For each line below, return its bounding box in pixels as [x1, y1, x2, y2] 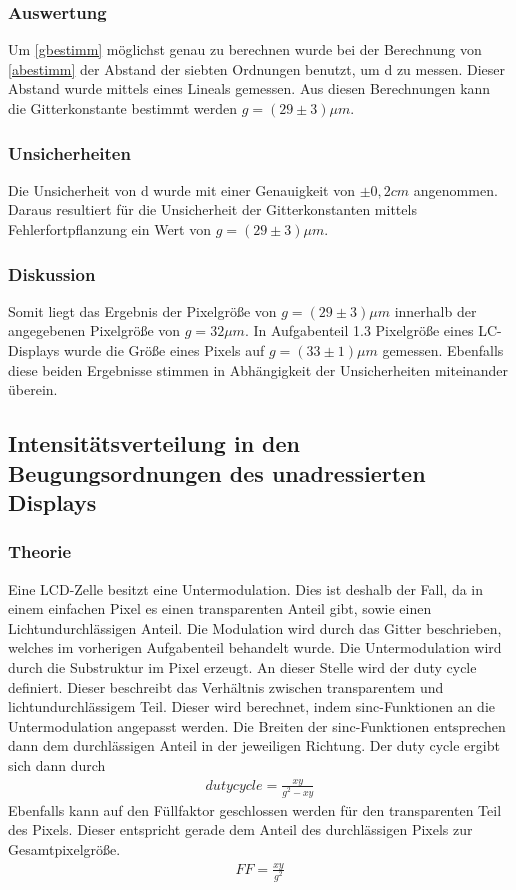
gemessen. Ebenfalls [382, 340, 504, 360]
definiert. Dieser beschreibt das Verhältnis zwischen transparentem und [8, 676, 444, 697]
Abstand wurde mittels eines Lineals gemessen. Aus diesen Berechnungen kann [8, 78, 491, 99]
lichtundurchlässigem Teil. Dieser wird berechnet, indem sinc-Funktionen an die [8, 696, 495, 717]
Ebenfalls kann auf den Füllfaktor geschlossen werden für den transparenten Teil [8, 799, 502, 820]
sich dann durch [8, 754, 106, 775]
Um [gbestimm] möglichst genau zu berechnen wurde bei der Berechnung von [8, 39, 482, 60]
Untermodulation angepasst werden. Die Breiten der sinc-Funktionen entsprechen [8, 715, 506, 736]
